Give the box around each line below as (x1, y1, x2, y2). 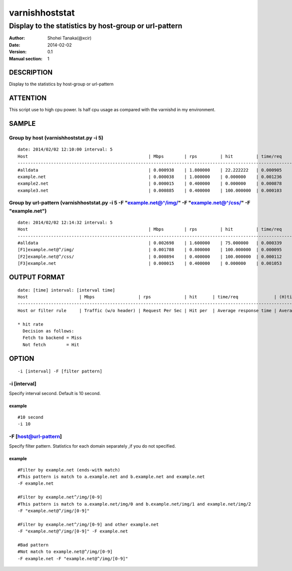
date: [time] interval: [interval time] (18, 287, 115, 293)
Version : (9, 49, 27, 55)
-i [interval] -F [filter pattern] (18, 369, 103, 374)
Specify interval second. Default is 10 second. (9, 391, 101, 396)
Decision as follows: (22, 328, 74, 334)
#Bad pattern (18, 542, 49, 548)
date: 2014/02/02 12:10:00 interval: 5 (18, 147, 113, 152)
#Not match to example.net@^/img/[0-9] (18, 549, 113, 554)
